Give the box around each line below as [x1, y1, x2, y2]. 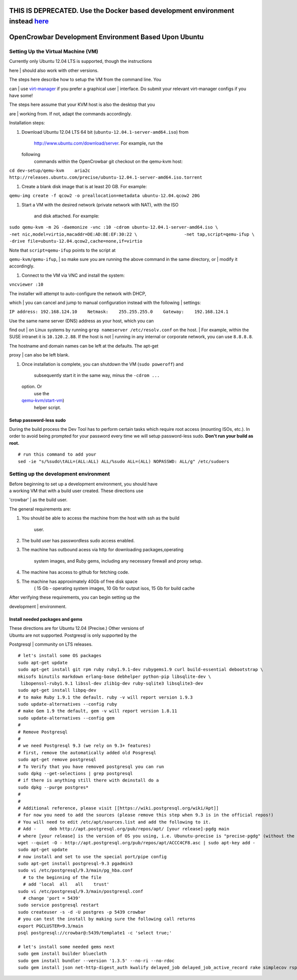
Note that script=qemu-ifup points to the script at [9, 247, 116, 253]
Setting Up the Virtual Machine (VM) [9, 48, 99, 54]
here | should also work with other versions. [9, 67, 99, 73]
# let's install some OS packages [18, 653, 101, 659]
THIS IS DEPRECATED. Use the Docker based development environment [9, 6, 235, 15]
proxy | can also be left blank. [9, 352, 70, 358]
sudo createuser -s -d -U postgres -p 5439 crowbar [18, 909, 146, 915]
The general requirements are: [9, 506, 71, 512]
